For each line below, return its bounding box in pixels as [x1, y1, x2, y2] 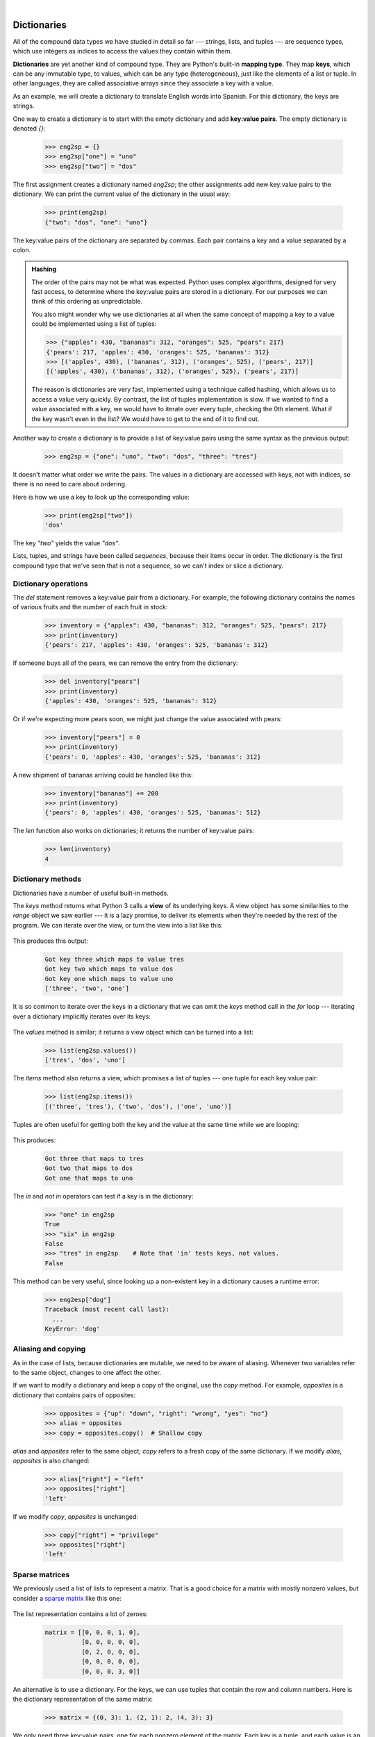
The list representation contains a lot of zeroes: [12, 1610, 149, 1618]
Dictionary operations [12, 579, 88, 588]
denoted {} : [12, 124, 46, 133]
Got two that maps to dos [44, 1164, 133, 1172]
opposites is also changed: [12, 1456, 90, 1465]
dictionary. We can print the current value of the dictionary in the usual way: [12, 190, 231, 198]
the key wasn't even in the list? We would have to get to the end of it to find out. [31, 414, 260, 423]
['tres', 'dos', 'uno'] [44, 1056, 126, 1064]
